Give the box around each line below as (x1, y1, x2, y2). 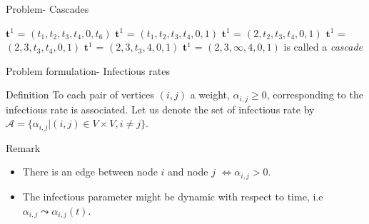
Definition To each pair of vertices (6, 87, 155, 102)
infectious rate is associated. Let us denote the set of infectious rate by (6, 101, 315, 116)
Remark (6, 140, 41, 155)
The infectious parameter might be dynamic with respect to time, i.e (22, 188, 323, 203)
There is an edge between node (22, 164, 158, 179)
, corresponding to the (266, 87, 363, 102)
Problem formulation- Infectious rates (6, 63, 170, 78)
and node (168, 164, 208, 179)
